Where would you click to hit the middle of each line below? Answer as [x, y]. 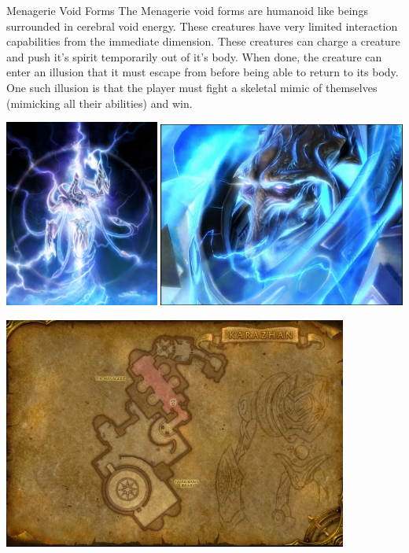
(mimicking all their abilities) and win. [99, 103]
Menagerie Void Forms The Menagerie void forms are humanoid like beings [187, 10]
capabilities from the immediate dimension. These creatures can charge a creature [203, 41]
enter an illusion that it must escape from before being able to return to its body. [203, 72]
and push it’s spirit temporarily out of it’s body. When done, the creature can [194, 56]
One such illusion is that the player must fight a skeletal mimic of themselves [192, 87]
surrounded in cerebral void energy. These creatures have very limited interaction [202, 26]
